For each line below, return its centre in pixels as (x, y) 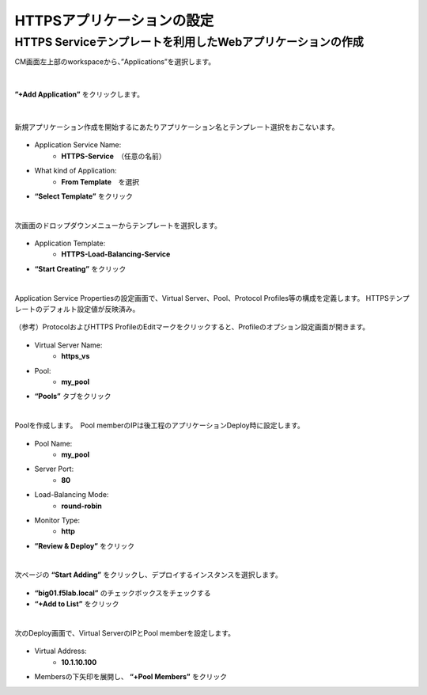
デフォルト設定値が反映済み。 (91, 310)
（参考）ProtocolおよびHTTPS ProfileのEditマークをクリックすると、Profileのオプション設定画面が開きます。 (192, 327)
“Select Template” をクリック (84, 196)
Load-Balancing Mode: (72, 495)
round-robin (82, 506)
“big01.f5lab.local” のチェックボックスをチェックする (123, 593)
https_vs (76, 356)
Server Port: (54, 469)
